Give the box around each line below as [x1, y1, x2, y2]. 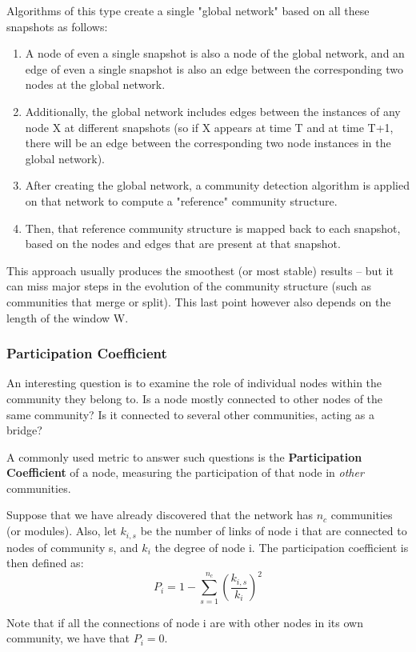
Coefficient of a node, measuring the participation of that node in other [6, 464, 364, 481]
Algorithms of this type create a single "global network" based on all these [6, 2, 370, 18]
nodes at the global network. [25, 76, 166, 93]
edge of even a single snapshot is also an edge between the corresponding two [25, 60, 404, 77]
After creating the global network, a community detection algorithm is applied [25, 177, 410, 194]
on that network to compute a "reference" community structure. [25, 192, 338, 209]
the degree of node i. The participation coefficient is [154, 538, 409, 555]
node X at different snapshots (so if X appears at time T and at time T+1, [25, 118, 394, 135]
